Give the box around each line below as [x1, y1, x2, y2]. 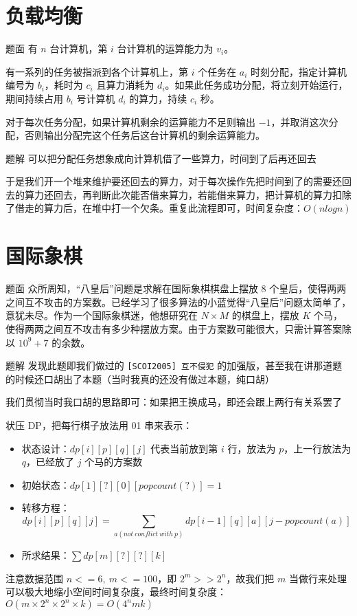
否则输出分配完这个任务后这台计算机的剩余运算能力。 [24, 128, 265, 142]
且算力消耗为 [96, 78, 154, 92]
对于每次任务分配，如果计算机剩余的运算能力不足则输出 [5, 114, 255, 129]
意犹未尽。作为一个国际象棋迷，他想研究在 [5, 308, 198, 322]
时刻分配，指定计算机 [251, 64, 347, 78]
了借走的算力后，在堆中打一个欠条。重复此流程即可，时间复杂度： [5, 201, 303, 215]
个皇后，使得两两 [269, 281, 347, 296]
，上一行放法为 [284, 441, 352, 455]
